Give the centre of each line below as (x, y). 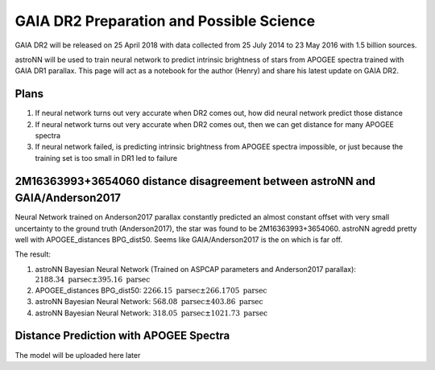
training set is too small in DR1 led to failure (106, 158)
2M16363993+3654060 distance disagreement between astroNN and (195, 181)
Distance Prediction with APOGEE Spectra (122, 336)
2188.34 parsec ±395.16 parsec (93, 280)
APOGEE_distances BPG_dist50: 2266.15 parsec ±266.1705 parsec (151, 290)
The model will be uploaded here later (78, 355)
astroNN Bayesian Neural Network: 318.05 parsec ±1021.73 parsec (151, 313)
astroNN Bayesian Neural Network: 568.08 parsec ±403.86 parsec (149, 302)
